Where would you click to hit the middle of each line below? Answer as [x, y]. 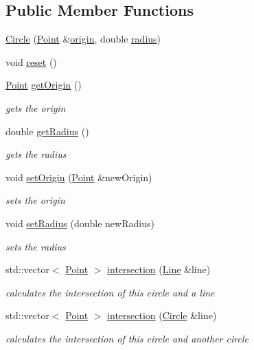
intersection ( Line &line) [159, 269]
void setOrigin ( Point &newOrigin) [79, 177]
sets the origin [35, 200]
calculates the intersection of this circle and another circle [127, 338]
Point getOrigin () [44, 85]
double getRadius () [47, 131]
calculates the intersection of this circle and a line [110, 292]
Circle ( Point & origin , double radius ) [83, 39]
